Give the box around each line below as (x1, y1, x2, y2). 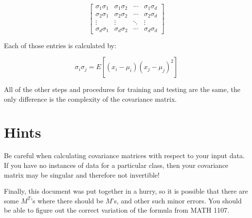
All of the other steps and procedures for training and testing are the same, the (4, 84, 240, 94)
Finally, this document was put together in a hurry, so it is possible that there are (4, 186, 248, 196)
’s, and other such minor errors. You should (112, 195, 242, 205)
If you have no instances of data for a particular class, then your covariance (4, 160, 229, 170)
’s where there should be (31, 195, 104, 205)
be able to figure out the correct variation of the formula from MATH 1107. (4, 205, 230, 215)
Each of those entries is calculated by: (4, 40, 117, 50)
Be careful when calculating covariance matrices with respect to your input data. (4, 150, 245, 161)
